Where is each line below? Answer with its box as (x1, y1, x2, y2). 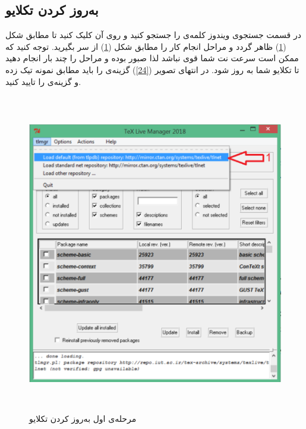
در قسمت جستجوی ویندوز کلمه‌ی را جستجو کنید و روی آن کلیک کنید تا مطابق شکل (5, 29, 301, 41)
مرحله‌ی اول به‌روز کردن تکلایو (29, 412, 137, 424)
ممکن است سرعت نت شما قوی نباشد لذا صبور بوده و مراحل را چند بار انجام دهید (5, 52, 299, 64)
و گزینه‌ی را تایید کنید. (5, 75, 81, 87)
